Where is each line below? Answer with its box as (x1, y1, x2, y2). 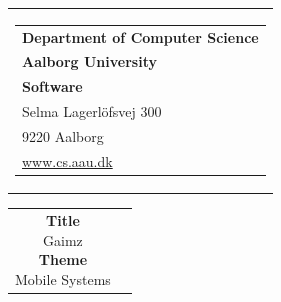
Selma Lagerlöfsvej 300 (22, 101, 162, 122)
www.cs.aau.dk (22, 150, 113, 171)
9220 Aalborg (22, 125, 104, 146)
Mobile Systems (15, 268, 111, 289)
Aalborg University (22, 51, 157, 72)
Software (22, 76, 83, 97)
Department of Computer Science (22, 26, 259, 47)
